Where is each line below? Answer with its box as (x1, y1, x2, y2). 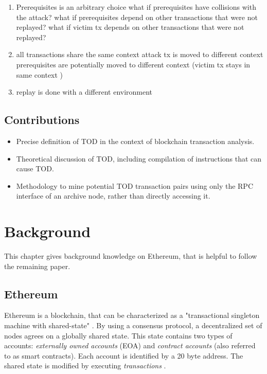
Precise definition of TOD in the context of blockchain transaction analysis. (16, 135, 255, 146)
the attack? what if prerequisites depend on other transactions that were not (16, 11, 258, 22)
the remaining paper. (4, 260, 70, 271)
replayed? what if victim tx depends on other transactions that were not (16, 22, 244, 32)
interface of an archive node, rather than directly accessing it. (16, 190, 210, 201)
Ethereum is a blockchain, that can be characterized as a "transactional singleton (4, 310, 260, 320)
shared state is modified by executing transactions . (4, 360, 166, 371)
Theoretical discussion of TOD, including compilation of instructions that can (16, 153, 262, 164)
